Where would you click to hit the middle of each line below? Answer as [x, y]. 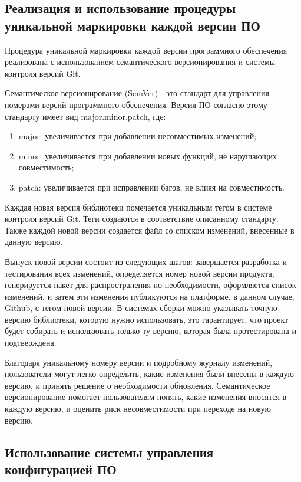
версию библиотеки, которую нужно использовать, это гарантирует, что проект [147, 319]
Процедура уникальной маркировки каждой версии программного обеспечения [146, 50]
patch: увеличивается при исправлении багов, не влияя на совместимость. [151, 187]
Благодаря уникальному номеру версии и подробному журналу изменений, [139, 362]
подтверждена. [31, 342]
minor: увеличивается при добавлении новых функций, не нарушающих [148, 155]
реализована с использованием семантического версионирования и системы [140, 62]
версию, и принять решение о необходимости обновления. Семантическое [138, 385]
